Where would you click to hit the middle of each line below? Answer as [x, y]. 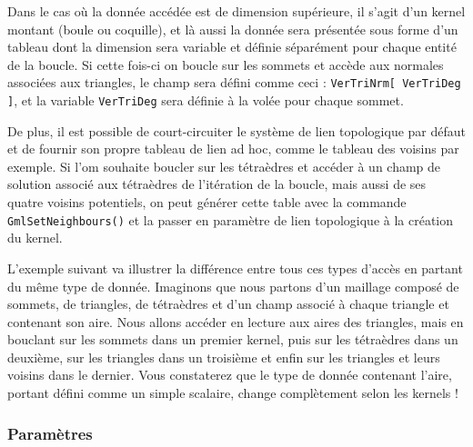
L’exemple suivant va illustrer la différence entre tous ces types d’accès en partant [235, 268]
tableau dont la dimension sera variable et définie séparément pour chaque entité [232, 47]
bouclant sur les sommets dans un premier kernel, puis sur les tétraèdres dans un [233, 339]
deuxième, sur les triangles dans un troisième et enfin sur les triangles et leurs [224, 357]
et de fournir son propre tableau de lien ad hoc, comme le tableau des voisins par [233, 149]
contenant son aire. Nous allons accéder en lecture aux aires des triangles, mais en [236, 321]
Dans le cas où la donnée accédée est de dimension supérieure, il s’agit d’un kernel [236, 11]
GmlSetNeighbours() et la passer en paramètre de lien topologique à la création [231, 219]
